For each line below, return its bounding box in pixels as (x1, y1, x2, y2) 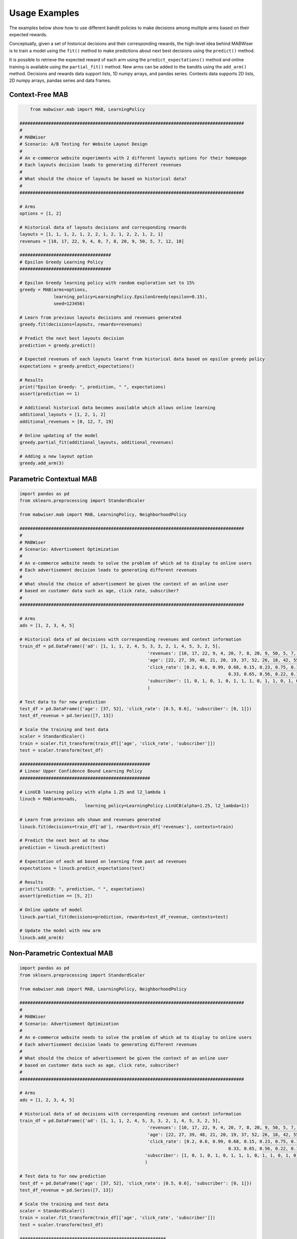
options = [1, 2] (19, 211, 62, 217)
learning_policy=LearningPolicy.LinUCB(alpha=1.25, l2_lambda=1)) (85, 803, 249, 809)
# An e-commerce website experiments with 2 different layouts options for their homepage (19, 155, 247, 161)
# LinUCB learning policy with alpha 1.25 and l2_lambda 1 (19, 789, 166, 795)
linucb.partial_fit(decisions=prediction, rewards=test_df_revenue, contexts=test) (19, 914, 229, 919)
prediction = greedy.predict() (19, 342, 96, 348)
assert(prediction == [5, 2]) (19, 893, 93, 899)
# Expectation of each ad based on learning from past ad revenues (19, 858, 187, 864)
